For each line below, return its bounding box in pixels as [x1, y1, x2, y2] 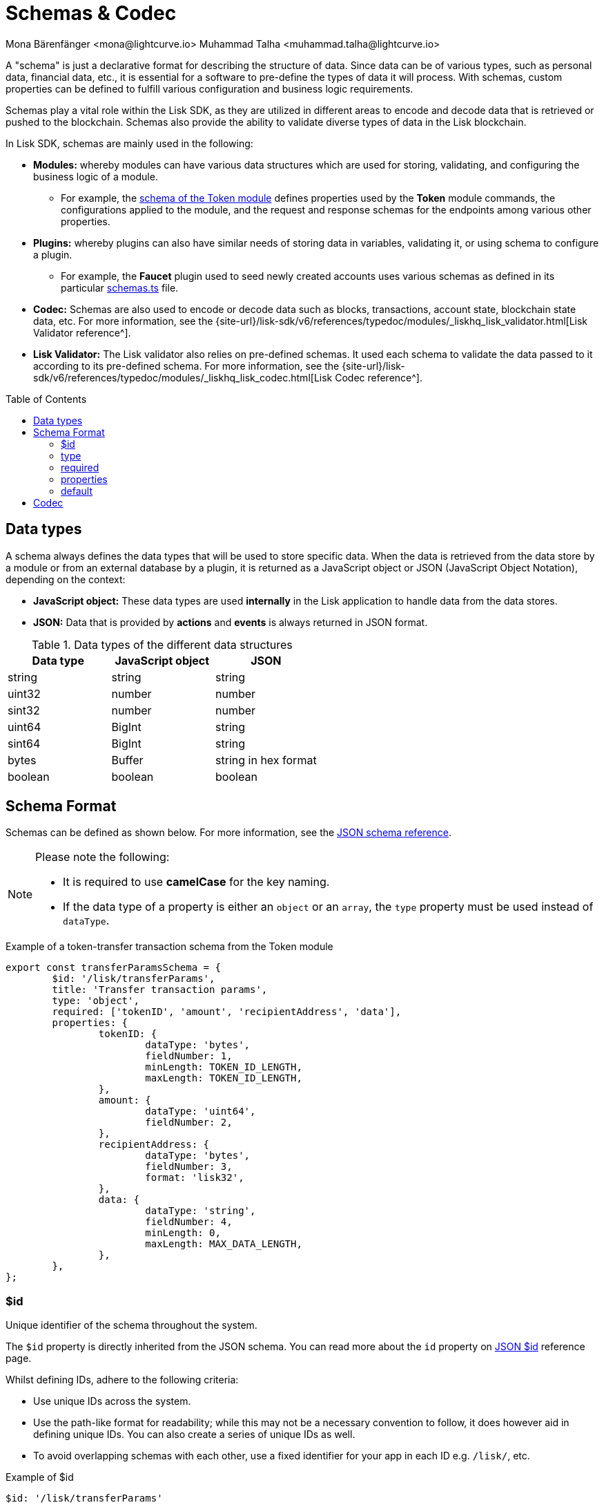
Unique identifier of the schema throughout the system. [6, 1319, 257, 1332]
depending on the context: [6, 573, 126, 585]
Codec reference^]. [335, 371, 422, 384]
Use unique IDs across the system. [33, 1395, 191, 1408]
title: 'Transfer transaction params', [52, 984, 268, 996]
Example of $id [6, 1471, 74, 1484]
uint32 [8, 686, 41, 701]
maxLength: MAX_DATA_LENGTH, [145, 1238, 302, 1250]
